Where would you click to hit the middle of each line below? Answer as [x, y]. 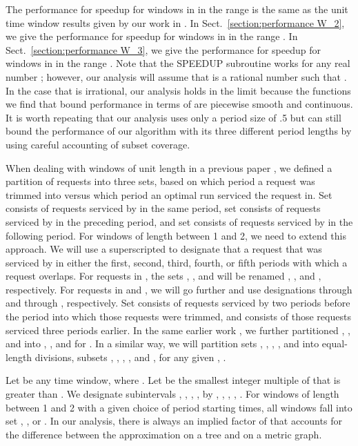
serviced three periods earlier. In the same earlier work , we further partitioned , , [178, 330]
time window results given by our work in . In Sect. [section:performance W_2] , [175, 22]
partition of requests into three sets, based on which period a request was [160, 181]
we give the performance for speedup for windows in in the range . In [152, 36]
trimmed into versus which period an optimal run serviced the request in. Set [169, 194]
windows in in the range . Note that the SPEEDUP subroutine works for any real [178, 63]
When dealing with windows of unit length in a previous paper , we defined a [169, 167]
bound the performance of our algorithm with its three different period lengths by [179, 131]
